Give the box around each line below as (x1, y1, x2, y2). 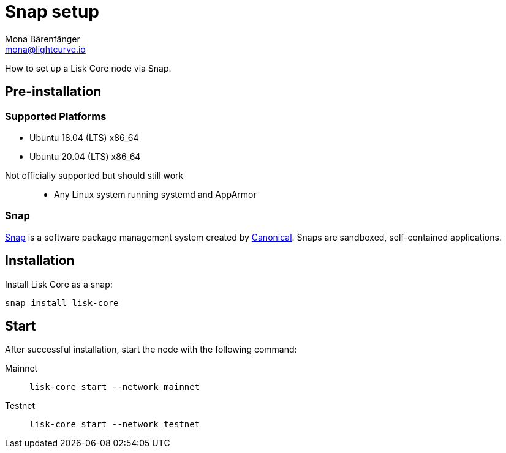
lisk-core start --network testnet (29, 419, 200, 430)
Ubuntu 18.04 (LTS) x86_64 (29, 132, 139, 143)
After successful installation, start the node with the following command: (5, 344, 297, 355)
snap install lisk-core (5, 298, 119, 308)
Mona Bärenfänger (5, 33, 80, 44)
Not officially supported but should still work (5, 170, 184, 181)
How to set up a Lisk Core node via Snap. (5, 62, 172, 73)
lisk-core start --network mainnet (29, 382, 200, 392)
